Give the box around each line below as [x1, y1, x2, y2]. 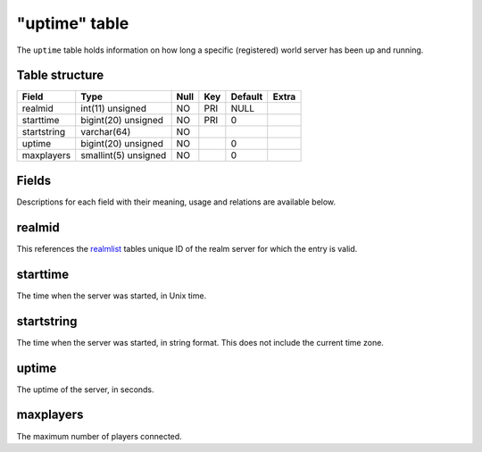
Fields [16, 172, 52, 188]
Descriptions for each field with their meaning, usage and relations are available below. [16, 197, 337, 207]
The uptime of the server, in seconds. [16, 384, 155, 395]
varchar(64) [80, 126, 131, 138]
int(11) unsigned [80, 103, 147, 115]
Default [230, 90, 263, 103]
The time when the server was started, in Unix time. [16, 290, 207, 301]
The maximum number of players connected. [16, 431, 182, 441]
